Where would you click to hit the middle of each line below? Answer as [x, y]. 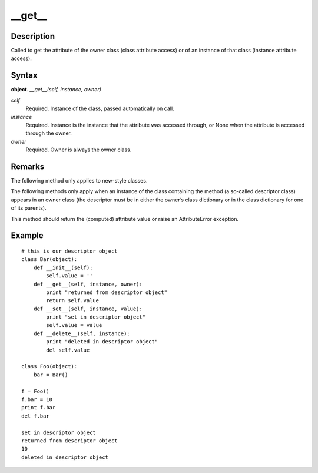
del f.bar [35, 416]
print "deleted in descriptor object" [102, 342]
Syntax [24, 76]
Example [27, 236]
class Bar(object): [49, 259]
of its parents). [29, 208]
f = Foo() [35, 391]
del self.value [68, 350]
